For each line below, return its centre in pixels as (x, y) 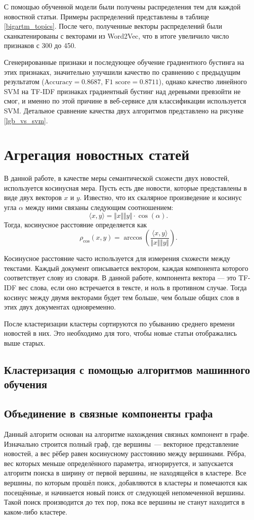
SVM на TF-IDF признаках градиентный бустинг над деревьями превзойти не (122, 91)
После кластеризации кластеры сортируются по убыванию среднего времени (119, 323)
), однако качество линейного (203, 81)
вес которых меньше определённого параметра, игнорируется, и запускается (119, 463)
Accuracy (58, 82)
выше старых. (25, 342)
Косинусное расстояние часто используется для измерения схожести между (117, 258)
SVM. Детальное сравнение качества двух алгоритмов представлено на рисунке (124, 110)
